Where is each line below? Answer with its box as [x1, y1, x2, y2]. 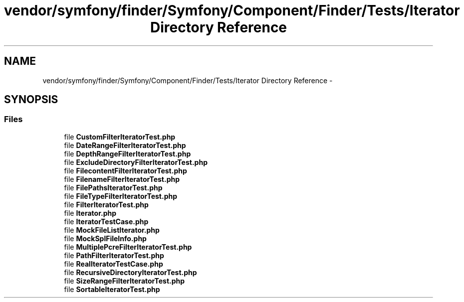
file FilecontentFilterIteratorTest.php [64, 166, 187, 175]
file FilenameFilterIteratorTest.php [64, 174, 180, 183]
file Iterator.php [64, 208, 117, 217]
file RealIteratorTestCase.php [64, 259, 163, 268]
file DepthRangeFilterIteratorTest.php [64, 149, 191, 158]
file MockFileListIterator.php [64, 225, 160, 234]
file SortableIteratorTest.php [64, 285, 160, 294]
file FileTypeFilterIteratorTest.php [64, 191, 178, 200]
